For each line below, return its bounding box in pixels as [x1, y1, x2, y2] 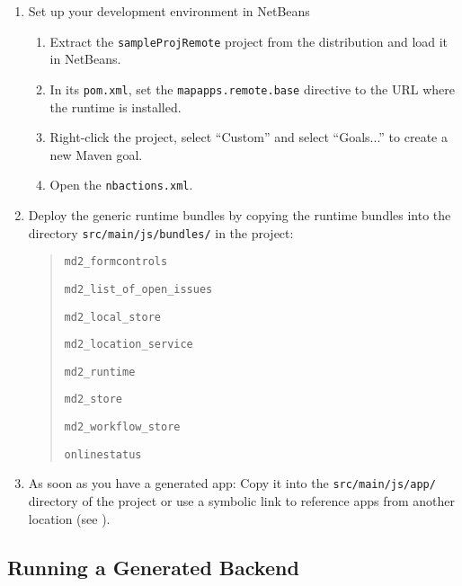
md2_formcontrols [64, 255, 168, 269]
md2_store [64, 393, 123, 406]
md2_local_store [64, 310, 161, 324]
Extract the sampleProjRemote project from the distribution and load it [49, 31, 449, 50]
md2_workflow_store [64, 421, 181, 434]
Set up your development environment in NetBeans [28, 2, 310, 20]
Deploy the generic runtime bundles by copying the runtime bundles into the [28, 205, 451, 224]
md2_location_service [64, 338, 193, 351]
